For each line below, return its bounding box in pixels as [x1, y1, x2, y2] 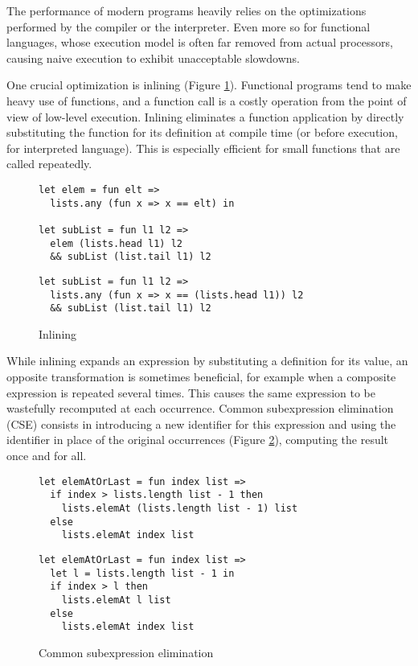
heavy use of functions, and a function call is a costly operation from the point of [6, 92, 407, 109]
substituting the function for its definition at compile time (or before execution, [6, 124, 398, 141]
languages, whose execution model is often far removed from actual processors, [6, 34, 393, 51]
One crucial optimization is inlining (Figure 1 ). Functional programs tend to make [6, 76, 412, 93]
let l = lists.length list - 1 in [50, 567, 235, 579]
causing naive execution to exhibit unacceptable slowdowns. [6, 49, 301, 66]
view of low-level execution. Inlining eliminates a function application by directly [6, 108, 404, 125]
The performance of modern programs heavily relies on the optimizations [6, 2, 367, 18]
